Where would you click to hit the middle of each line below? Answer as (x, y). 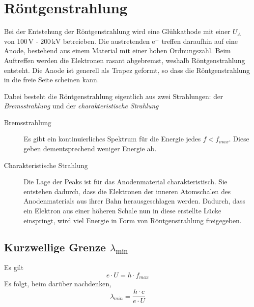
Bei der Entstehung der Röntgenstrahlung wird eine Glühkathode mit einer (117, 31)
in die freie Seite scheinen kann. (52, 80)
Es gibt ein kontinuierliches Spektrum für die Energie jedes (112, 139)
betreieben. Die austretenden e (109, 41)
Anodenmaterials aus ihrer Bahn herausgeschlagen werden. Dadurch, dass (135, 201)
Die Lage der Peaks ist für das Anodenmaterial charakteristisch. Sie (126, 182)
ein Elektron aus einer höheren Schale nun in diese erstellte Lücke (123, 211)
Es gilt (14, 267)
